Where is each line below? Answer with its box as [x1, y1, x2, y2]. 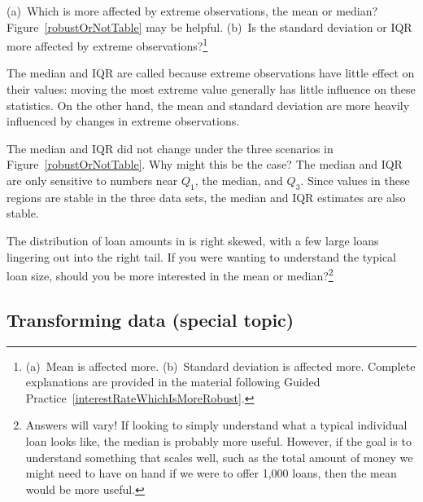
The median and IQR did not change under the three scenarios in [7, 139, 334, 156]
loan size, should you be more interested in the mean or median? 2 [7, 265, 334, 284]
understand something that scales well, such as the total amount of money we [25, 448, 413, 465]
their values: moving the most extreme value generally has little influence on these [7, 81, 416, 98]
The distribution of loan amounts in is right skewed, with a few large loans [7, 231, 379, 249]
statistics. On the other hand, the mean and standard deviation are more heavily [7, 96, 410, 113]
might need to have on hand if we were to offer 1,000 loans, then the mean [25, 465, 397, 482]
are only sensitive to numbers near [7, 172, 178, 188]
